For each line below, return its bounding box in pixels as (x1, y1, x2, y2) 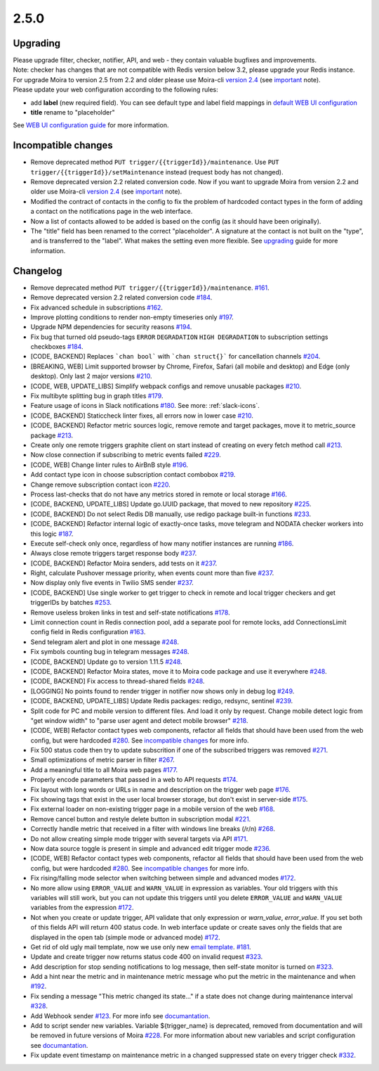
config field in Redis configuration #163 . (30, 628, 146, 636)
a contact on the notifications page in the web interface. (30, 207, 193, 216)
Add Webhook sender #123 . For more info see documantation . (30, 1011, 211, 1020)
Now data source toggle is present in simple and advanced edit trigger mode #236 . (30, 845, 272, 852)
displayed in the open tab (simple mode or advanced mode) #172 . (30, 932, 220, 942)
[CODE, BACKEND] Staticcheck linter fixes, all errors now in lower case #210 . (30, 411, 254, 420)
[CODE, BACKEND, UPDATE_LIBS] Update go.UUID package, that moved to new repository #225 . (30, 500, 312, 508)
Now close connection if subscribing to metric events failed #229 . (30, 451, 221, 459)
